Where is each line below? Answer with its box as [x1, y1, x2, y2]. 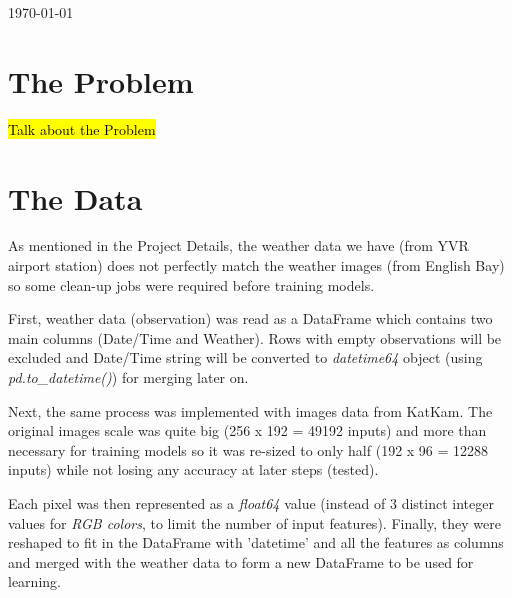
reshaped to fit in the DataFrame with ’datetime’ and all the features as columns [8, 532, 504, 553]
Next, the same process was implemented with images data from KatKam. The [8, 400, 493, 421]
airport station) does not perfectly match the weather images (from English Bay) [8, 255, 505, 276]
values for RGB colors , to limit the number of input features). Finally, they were [8, 512, 501, 533]
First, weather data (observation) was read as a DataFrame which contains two [8, 308, 493, 329]
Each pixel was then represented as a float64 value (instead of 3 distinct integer [8, 492, 494, 513]
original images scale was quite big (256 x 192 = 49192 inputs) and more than [8, 420, 487, 441]
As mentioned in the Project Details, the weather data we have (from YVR [8, 235, 469, 256]
